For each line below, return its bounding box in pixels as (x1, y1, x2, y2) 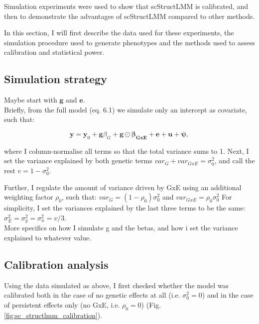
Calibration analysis (4, 256, 109, 272)
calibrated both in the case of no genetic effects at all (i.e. (4, 290, 180, 300)
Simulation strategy (4, 71, 107, 87)
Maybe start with (4, 95, 57, 105)
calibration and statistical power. (4, 47, 105, 57)
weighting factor (4, 192, 53, 202)
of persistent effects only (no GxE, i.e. (4, 299, 120, 310)
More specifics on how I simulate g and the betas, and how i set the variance (4, 222, 238, 233)
